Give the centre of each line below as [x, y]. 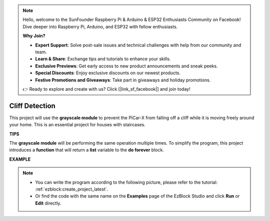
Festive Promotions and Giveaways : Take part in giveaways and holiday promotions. [123, 80]
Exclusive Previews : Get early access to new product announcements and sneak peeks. [126, 66]
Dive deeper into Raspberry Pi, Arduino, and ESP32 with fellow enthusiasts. [100, 26]
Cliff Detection [32, 106]
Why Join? [34, 36]
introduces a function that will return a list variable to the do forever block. [87, 150]
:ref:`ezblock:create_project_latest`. [72, 189]
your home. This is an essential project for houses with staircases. [77, 125]
